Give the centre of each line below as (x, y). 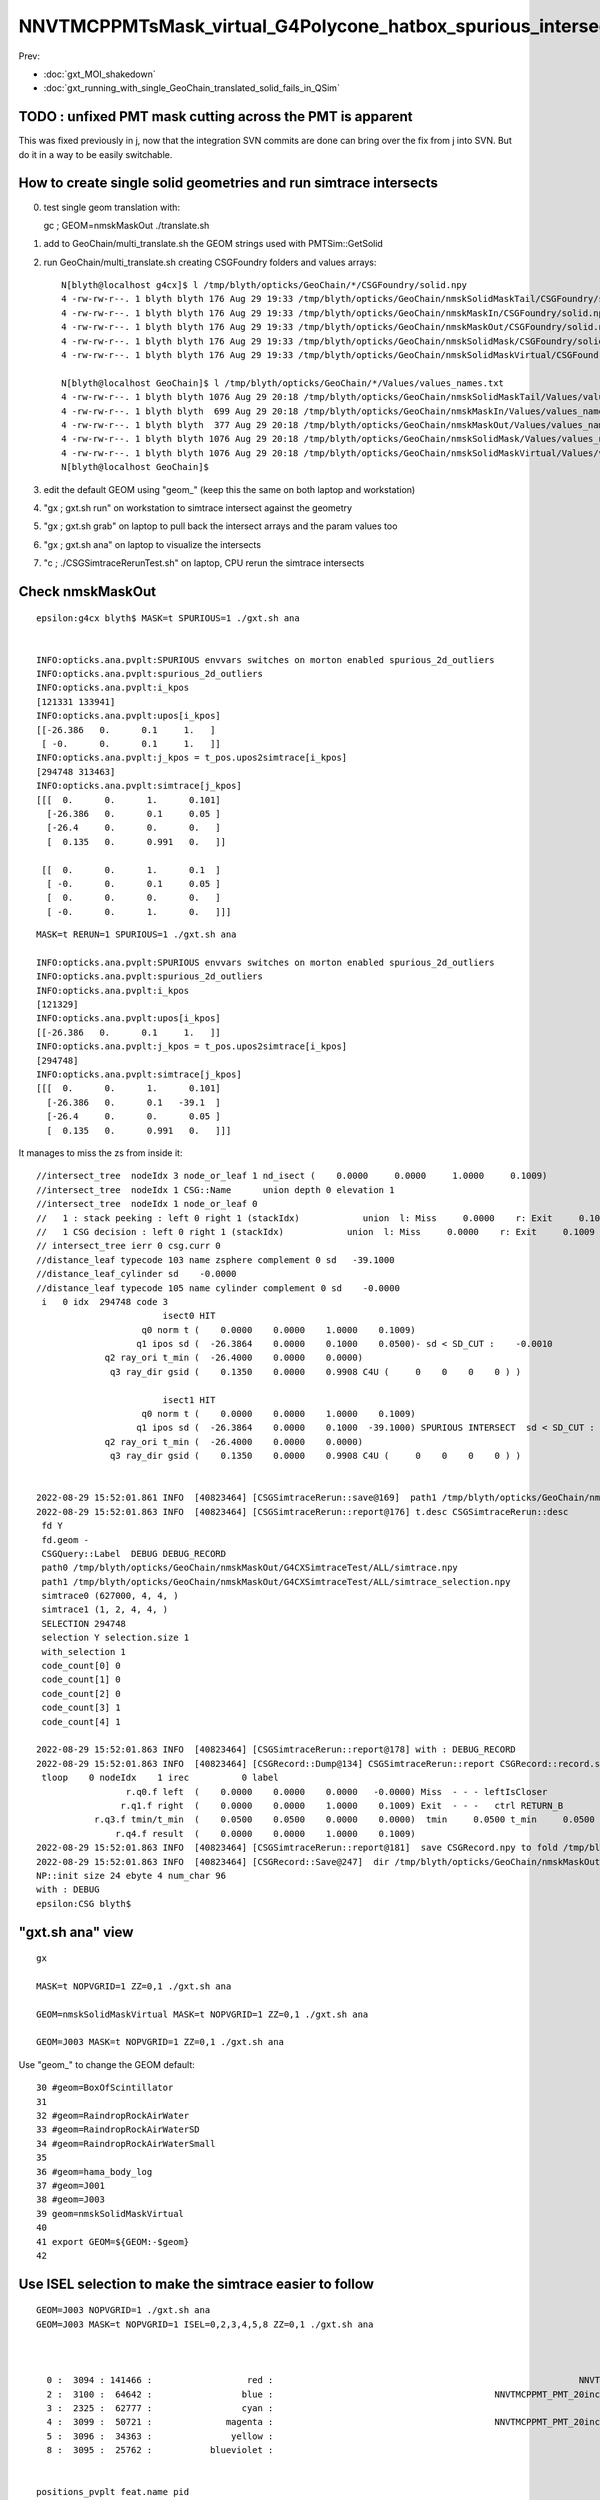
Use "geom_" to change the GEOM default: (106, 2064)
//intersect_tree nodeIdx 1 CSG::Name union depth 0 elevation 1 (215, 1189)
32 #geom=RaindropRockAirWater (113, 2115)
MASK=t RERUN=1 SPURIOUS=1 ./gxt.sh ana (136, 934)
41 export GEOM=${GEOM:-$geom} (113, 2241)
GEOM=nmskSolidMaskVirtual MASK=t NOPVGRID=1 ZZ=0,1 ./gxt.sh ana (202, 2014)
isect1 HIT (189, 1399)
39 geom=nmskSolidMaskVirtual (110, 2213)
